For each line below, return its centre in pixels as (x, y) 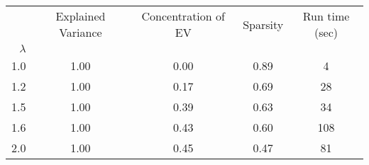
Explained (81, 16)
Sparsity (263, 24)
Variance (81, 32)
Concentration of (183, 16)
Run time (326, 16)
